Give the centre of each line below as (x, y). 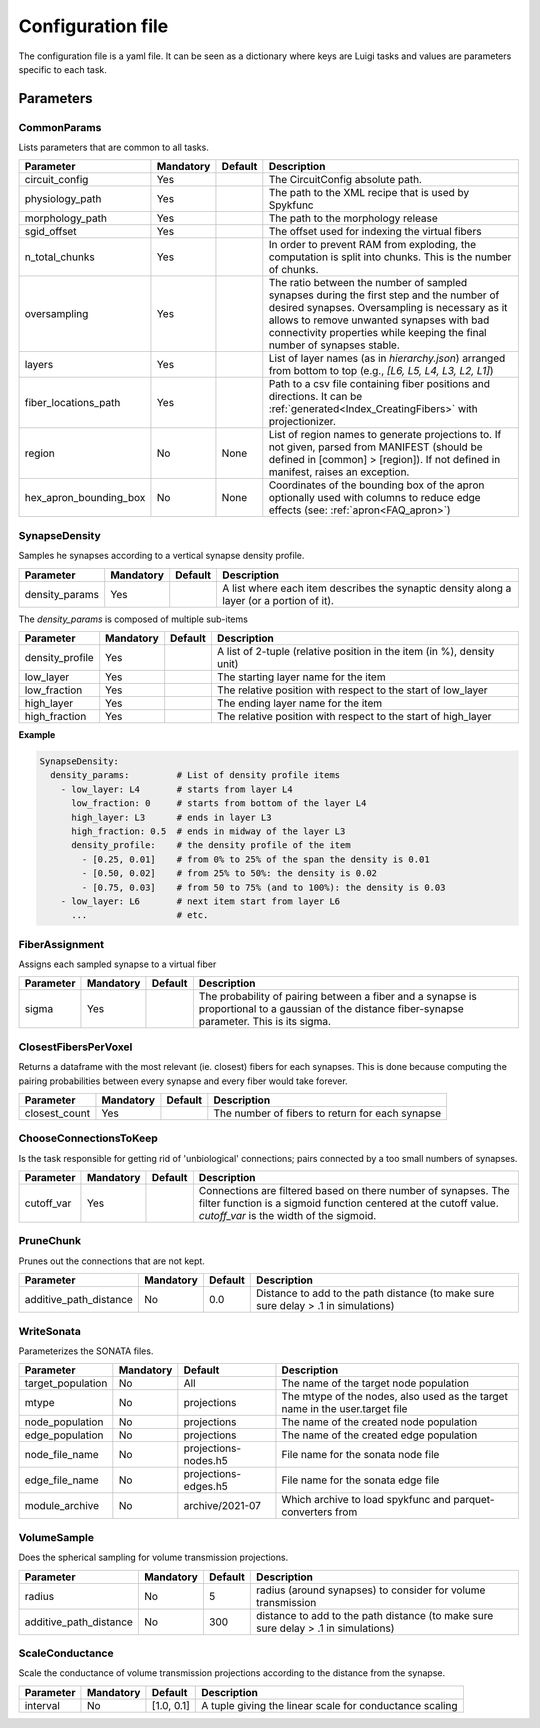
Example (37, 735)
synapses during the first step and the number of (384, 295)
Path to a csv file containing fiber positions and (379, 384)
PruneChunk (50, 1241)
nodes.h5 (206, 1461)
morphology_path (65, 218)
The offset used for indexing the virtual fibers (375, 232)
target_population (66, 1383)
